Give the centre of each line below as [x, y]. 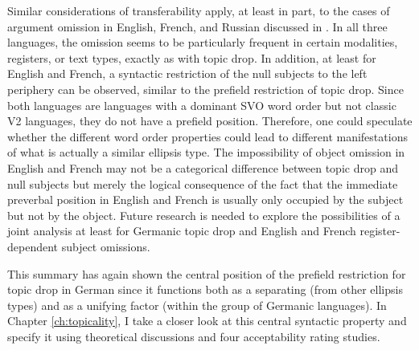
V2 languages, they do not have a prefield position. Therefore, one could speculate [210, 121]
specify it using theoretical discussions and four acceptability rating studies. [194, 336]
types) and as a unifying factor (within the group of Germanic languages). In [197, 305]
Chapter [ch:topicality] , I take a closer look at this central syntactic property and [207, 321]
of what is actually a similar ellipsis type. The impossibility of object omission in [206, 152]
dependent [33, 246]
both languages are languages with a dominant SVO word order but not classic [202, 105]
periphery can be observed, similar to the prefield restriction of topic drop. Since [205, 89]
